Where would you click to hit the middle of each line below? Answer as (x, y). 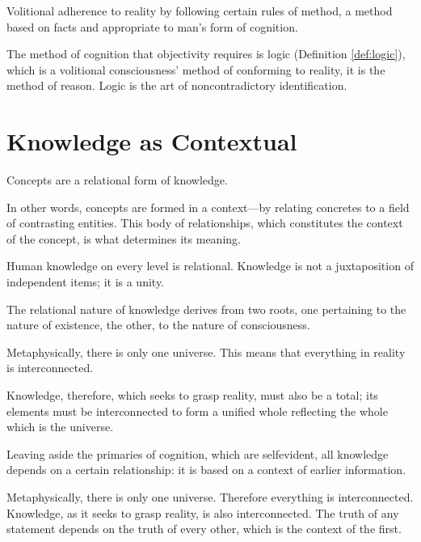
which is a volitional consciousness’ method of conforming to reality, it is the (196, 69)
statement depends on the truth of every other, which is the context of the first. (204, 529)
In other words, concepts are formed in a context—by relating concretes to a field (208, 207)
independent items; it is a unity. (86, 282)
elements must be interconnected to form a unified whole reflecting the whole (197, 411)
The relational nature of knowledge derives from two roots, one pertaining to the (206, 309)
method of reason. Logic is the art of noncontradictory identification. (177, 85)
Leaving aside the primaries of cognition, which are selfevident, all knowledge (198, 453)
